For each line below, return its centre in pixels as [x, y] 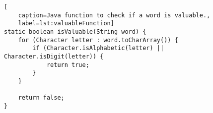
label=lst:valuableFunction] [66, 24]
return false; [41, 98]
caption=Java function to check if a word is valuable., [114, 15]
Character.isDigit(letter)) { [54, 56]
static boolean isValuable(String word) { [75, 31]
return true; [68, 65]
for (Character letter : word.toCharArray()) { [98, 40]
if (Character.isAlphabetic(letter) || [98, 48]
